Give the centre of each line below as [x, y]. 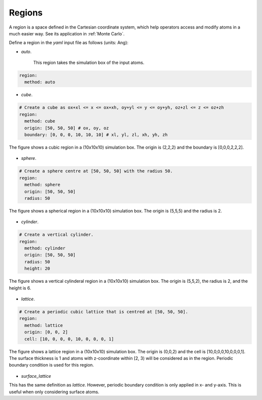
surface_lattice [36, 376]
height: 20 [37, 269]
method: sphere [42, 185]
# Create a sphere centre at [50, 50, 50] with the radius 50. [96, 171]
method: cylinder [45, 248]
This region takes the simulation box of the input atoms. [89, 62]
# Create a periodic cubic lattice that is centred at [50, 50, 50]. [104, 312]
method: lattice [44, 325]
